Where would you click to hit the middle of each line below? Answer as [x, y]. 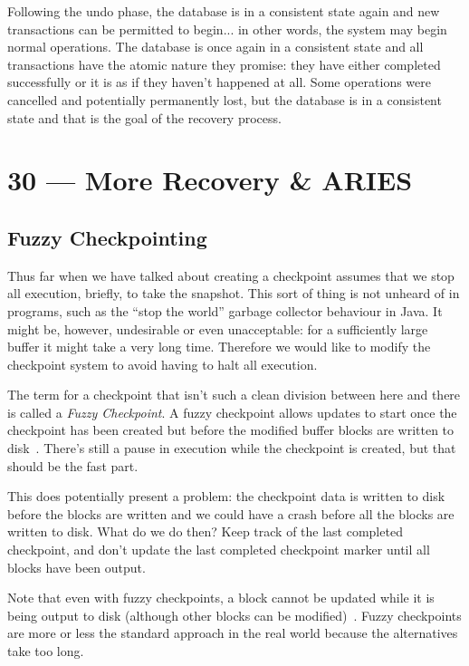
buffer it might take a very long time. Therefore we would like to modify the [219, 347]
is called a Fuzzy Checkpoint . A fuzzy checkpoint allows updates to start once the [232, 412]
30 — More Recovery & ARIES [210, 180]
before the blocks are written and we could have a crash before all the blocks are [231, 513]
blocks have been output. [77, 567]
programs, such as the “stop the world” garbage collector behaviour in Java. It [225, 310]
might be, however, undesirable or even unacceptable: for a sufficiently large [218, 328]
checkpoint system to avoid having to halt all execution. [163, 364]
